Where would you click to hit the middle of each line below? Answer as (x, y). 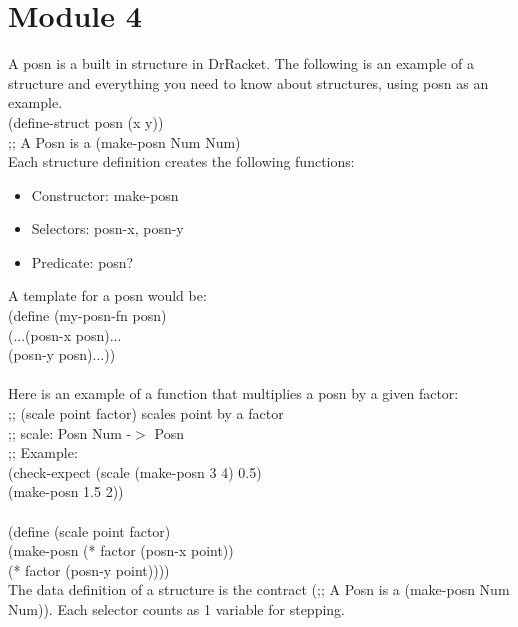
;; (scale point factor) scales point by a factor (146, 413)
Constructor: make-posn (105, 194)
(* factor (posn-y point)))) (89, 569)
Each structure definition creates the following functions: (181, 161)
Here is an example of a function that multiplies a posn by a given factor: (233, 393)
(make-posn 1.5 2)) (66, 491)
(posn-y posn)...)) (62, 354)
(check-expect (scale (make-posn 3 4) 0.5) (135, 471)
